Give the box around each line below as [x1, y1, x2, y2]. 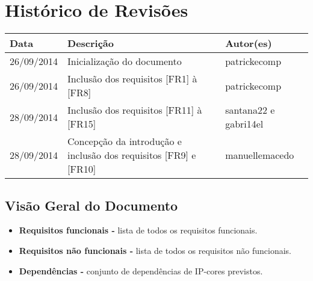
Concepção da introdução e [67, 134, 182, 149]
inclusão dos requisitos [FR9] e [67, 148, 196, 162]
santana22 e [225, 103, 275, 117]
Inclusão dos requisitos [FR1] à [67, 72, 197, 86]
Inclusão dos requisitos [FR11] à [67, 103, 202, 117]
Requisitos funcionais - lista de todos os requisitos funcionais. [19, 224, 258, 236]
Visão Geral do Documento [5, 196, 178, 214]
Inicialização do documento [67, 54, 182, 69]
